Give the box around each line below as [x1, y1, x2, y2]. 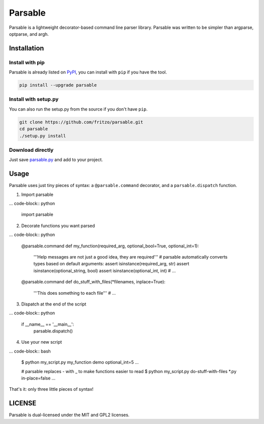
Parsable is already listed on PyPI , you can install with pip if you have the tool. [9, 69, 167, 75]
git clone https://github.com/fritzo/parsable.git [19, 119, 144, 125]
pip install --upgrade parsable [19, 82, 97, 88]
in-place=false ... [21, 375, 56, 381]
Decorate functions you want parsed [21, 223, 95, 229]
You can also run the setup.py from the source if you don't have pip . [9, 106, 148, 112]
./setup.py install [19, 133, 66, 139]
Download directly [9, 146, 54, 153]
